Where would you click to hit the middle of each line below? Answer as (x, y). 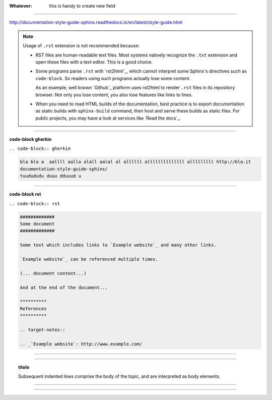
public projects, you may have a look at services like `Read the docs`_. (108, 118)
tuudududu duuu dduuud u (51, 176)
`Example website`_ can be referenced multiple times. (89, 259)
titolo (24, 367)
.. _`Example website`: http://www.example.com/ (81, 344)
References (33, 308)
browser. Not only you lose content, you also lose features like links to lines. (114, 95)
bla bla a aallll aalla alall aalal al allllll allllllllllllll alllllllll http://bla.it (135, 162)
